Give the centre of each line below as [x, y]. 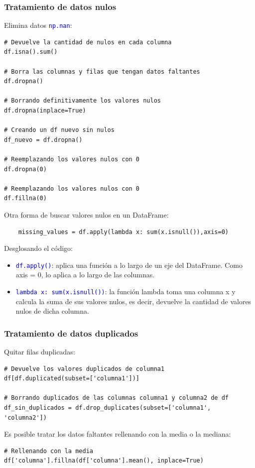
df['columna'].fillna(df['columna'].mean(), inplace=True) [104, 461]
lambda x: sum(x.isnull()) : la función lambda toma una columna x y [126, 291]
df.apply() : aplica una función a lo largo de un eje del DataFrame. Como [129, 265]
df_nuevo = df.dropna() [43, 140]
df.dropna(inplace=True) [45, 111]
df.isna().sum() [31, 52]
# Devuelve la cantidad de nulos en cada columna [88, 42]
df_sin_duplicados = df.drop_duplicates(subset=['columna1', [108, 408]
